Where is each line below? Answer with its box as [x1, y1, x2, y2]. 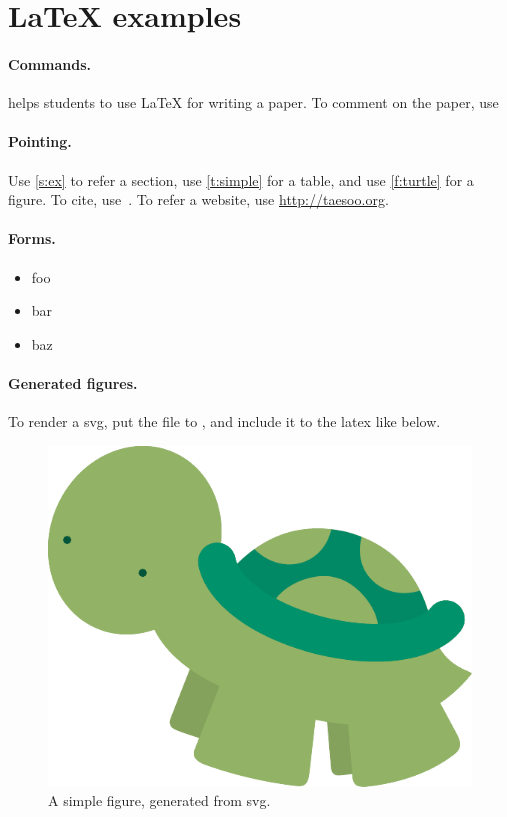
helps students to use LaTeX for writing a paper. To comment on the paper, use [8, 92, 499, 113]
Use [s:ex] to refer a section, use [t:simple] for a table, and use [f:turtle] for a [8, 169, 474, 190]
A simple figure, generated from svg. [48, 790, 271, 811]
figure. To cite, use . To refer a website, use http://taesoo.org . [8, 189, 389, 210]
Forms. [8, 228, 56, 249]
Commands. [8, 53, 92, 74]
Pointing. [8, 131, 72, 152]
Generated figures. [8, 372, 138, 393]
